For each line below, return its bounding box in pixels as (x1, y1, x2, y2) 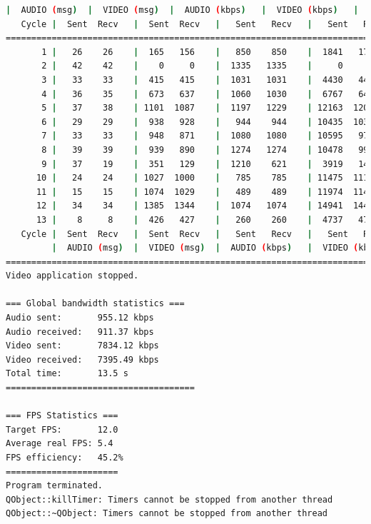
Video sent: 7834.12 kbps (6, 341, 159, 351)
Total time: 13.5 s (6, 368, 128, 379)
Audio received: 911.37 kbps (6, 326, 154, 337)
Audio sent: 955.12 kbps (6, 313, 154, 323)
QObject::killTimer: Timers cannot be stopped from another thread (6, 494, 333, 505)
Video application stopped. (6, 271, 139, 281)
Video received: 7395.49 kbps (6, 354, 159, 365)
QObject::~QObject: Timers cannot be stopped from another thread (6, 508, 328, 519)
